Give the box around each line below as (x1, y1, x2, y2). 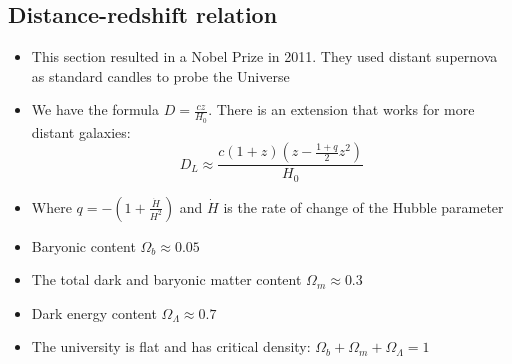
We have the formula (31, 99, 160, 120)
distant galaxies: (31, 121, 131, 142)
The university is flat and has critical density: (31, 336, 311, 357)
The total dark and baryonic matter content (31, 269, 302, 290)
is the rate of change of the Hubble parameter (223, 196, 504, 217)
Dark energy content (31, 302, 157, 323)
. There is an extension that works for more (208, 99, 475, 120)
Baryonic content (31, 235, 136, 256)
